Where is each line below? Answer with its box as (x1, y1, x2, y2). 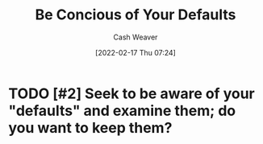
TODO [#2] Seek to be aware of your (8, 84, 256, 102)
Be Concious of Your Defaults (35, 6, 236, 24)
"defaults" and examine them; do (8, 101, 236, 120)
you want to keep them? (8, 118, 173, 137)
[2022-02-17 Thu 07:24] (95, 47, 176, 57)
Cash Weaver (113, 32, 158, 42)
